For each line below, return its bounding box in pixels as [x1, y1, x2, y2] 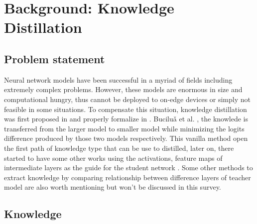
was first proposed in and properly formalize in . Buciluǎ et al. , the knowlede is [4, 113, 248, 124]
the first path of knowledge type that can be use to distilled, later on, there [4, 142, 234, 153]
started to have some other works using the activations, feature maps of [4, 152, 223, 163]
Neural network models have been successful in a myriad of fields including [4, 74, 233, 85]
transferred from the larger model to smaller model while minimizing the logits [4, 123, 245, 133]
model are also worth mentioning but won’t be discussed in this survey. [4, 182, 221, 192]
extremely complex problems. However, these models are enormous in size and [4, 84, 243, 95]
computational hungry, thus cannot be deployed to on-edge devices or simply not [4, 94, 251, 104]
